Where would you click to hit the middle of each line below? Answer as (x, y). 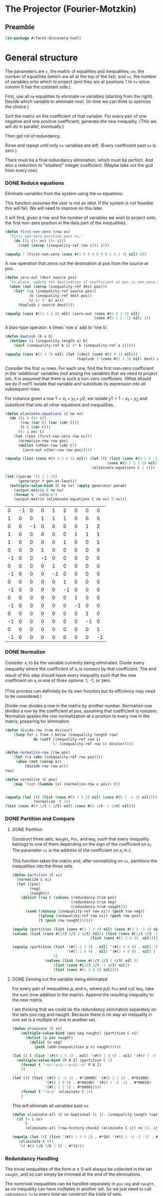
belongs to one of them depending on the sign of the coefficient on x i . (82, 845)
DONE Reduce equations (35, 183)
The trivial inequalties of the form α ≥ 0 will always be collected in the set (78, 1169)
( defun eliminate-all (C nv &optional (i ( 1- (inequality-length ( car (85, 1115)
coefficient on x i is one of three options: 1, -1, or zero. (58, 681)
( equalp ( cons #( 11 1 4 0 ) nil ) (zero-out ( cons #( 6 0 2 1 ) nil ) (73, 314)
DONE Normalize (25, 652)
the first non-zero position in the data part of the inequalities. (66, 223)
